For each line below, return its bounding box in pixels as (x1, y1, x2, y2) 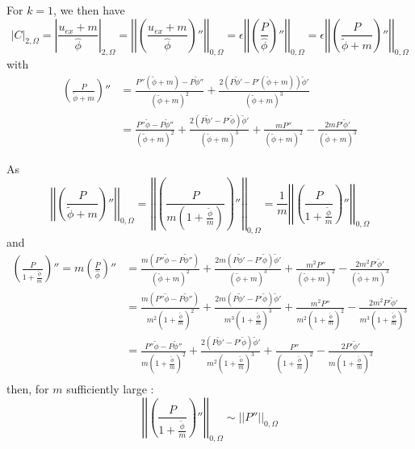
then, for (6, 380, 49, 397)
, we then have (53, 2, 125, 18)
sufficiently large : (66, 380, 154, 397)
